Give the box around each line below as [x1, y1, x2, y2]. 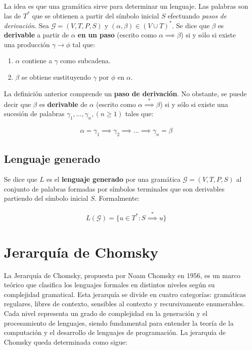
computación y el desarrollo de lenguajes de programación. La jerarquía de [4, 327, 226, 337]
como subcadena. [60, 55, 111, 66]
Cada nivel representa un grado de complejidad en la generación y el [4, 308, 208, 318]
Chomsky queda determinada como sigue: [4, 336, 128, 347]
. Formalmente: [94, 193, 140, 203]
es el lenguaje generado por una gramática [46, 174, 181, 184]
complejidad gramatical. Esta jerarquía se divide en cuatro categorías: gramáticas [4, 289, 246, 299]
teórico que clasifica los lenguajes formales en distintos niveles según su [4, 280, 215, 290]
